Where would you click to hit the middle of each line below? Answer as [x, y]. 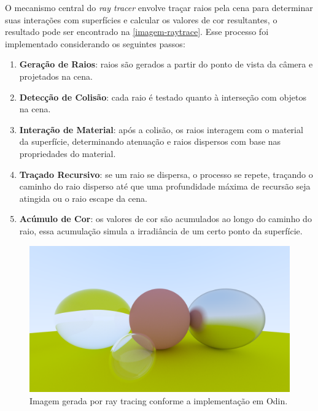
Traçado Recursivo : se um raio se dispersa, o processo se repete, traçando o [166, 174]
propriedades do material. [68, 153]
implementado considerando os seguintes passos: [95, 43]
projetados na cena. [56, 76]
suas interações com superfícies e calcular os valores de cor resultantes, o [141, 19]
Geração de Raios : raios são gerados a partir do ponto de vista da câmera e [166, 64]
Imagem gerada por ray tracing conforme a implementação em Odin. [159, 400]
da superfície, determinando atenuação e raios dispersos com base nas [150, 141]
